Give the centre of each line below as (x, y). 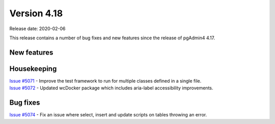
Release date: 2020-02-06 (37, 29)
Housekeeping (33, 69)
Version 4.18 (36, 13)
